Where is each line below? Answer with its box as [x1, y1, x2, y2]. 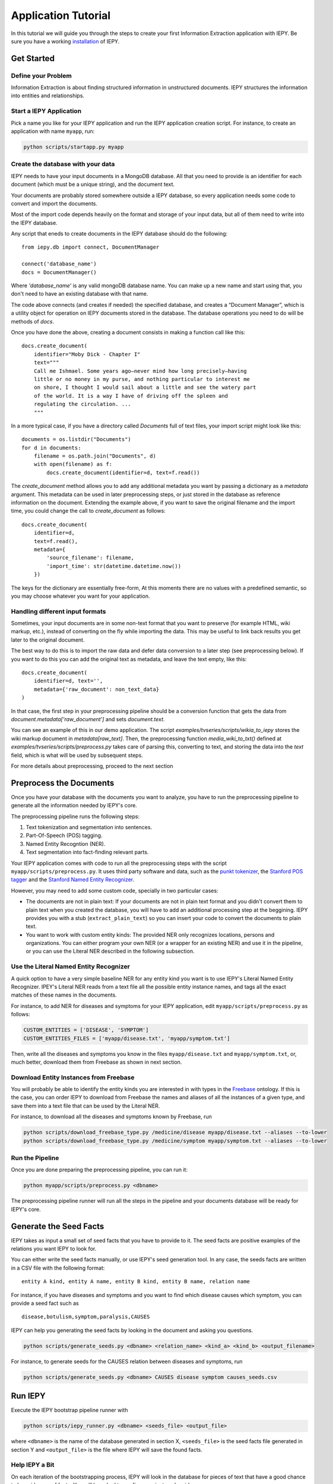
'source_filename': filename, [46, 554, 135, 561]
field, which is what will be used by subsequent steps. [11, 751, 144, 759]
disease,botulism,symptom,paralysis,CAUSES [21, 1314, 150, 1320]
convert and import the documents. [11, 199, 98, 207]
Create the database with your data [11, 160, 115, 169]
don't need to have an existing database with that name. [11, 290, 148, 297]
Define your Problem [11, 71, 72, 80]
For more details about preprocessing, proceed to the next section [11, 762, 173, 769]
